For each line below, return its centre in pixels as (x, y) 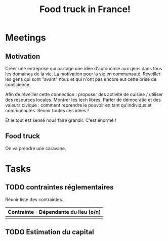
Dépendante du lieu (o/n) (70, 212)
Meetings (26, 38)
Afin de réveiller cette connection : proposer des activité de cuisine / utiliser (84, 94)
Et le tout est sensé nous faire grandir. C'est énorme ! (61, 120)
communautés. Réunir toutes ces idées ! (47, 110)
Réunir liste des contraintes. (34, 199)
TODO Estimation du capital (50, 232)
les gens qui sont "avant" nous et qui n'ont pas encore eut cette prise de (81, 79)
